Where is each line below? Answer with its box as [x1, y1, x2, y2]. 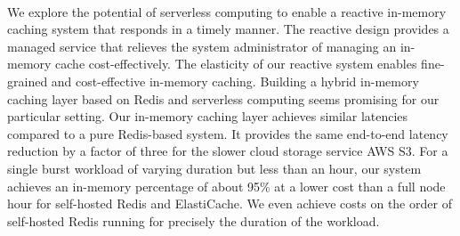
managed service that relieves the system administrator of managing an [7, 37, 397, 55]
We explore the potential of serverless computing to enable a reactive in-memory [7, 2, 447, 20]
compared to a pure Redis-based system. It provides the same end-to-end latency [7, 124, 448, 142]
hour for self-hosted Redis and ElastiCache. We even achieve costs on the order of [7, 194, 452, 213]
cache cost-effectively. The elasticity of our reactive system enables [55, 54, 417, 73]
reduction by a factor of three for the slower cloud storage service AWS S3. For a [7, 142, 448, 160]
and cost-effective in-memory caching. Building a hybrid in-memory [51, 71, 419, 90]
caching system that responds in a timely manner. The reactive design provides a [7, 20, 449, 38]
